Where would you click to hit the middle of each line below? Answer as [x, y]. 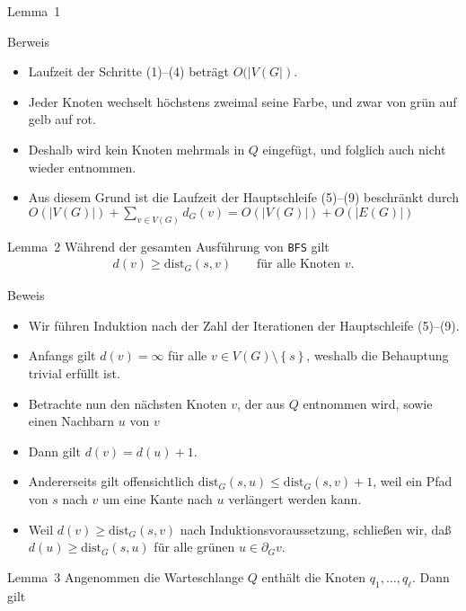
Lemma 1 [34, 11]
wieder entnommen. [82, 167]
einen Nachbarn [71, 421]
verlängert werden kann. [295, 499]
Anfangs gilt [62, 355]
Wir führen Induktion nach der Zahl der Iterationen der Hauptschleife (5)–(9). [244, 325]
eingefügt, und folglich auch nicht [354, 149]
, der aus [261, 403]
